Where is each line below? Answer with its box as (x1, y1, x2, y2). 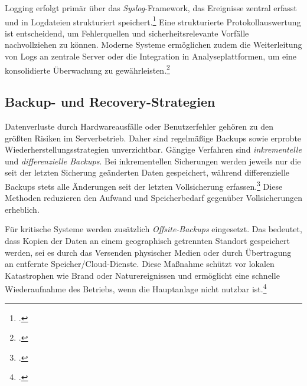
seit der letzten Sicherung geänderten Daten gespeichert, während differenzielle (5, 166, 290, 179)
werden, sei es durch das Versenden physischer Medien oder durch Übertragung (5, 246, 292, 258)
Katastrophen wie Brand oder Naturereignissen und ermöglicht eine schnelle (5, 269, 280, 281)
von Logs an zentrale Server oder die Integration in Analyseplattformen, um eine (5, 50, 297, 62)
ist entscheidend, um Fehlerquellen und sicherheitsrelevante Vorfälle (5, 27, 249, 39)
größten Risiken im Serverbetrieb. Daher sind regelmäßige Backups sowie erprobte (5, 131, 302, 144)
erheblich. (5, 203, 40, 215)
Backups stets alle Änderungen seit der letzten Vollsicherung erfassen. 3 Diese (5, 179, 283, 192)
